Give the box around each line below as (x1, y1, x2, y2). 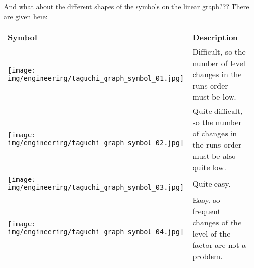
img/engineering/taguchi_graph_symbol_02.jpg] (8, 139, 184, 147)
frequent (192, 205, 221, 217)
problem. (192, 250, 223, 262)
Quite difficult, (192, 105, 243, 117)
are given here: (4, 11, 48, 21)
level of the (192, 228, 231, 240)
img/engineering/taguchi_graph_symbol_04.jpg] (8, 228, 184, 236)
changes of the (192, 217, 242, 228)
